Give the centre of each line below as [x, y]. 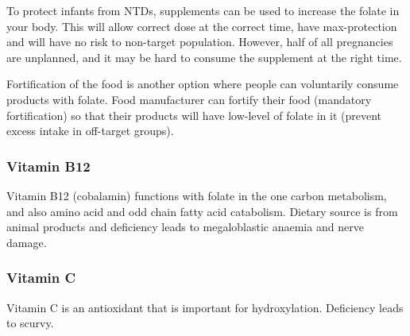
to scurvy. [30, 323]
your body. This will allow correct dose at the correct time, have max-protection [202, 26]
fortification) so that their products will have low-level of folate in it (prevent [194, 115]
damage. [27, 242]
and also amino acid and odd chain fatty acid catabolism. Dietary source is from [202, 211]
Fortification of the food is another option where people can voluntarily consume [203, 84]
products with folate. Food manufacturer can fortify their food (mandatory [189, 99]
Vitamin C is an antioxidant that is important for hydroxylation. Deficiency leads [205, 307]
